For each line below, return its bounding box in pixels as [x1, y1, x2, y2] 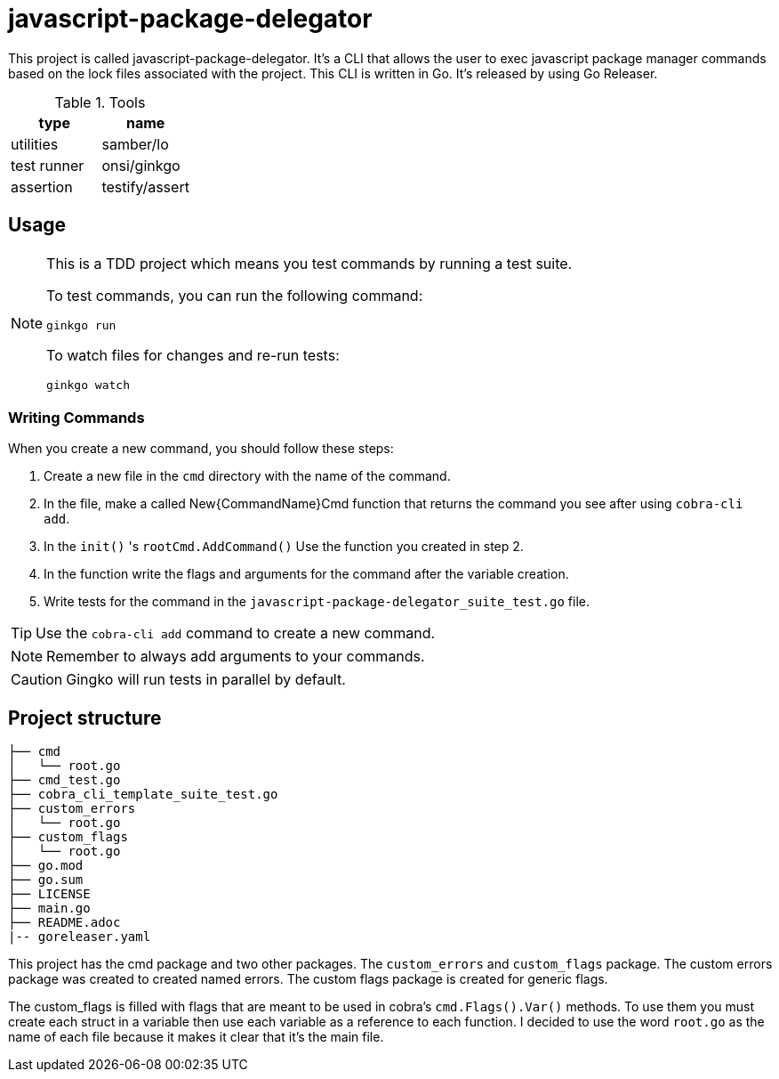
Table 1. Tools [54, 93, 146, 111]
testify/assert [101, 177, 189, 196]
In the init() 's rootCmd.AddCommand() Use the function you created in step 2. [44, 539, 524, 555]
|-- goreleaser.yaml [8, 929, 151, 945]
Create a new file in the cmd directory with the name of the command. [44, 468, 451, 484]
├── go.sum [8, 872, 84, 888]
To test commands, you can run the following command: [46, 286, 423, 304]
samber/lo [101, 134, 169, 153]
